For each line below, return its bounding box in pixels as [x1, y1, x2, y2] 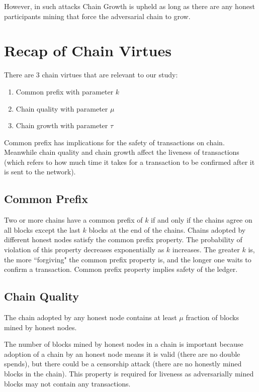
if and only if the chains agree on [151, 215, 252, 225]
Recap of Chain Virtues [4, 40, 171, 61]
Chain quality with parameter [16, 103, 108, 114]
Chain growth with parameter [16, 120, 108, 131]
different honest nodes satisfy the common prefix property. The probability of [4, 234, 242, 245]
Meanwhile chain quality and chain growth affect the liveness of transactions [4, 147, 239, 157]
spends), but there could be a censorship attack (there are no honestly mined [4, 358, 242, 369]
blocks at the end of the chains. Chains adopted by [89, 224, 246, 235]
